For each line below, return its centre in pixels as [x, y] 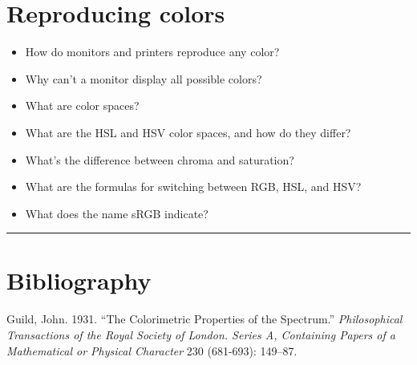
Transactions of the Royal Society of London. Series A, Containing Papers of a [201, 335]
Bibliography [79, 280]
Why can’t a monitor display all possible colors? [144, 78]
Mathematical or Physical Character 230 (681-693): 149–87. [152, 350]
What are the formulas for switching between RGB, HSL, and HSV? [193, 187]
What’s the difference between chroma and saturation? [160, 159]
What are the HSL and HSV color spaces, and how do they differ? [188, 132]
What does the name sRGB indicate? [117, 213]
